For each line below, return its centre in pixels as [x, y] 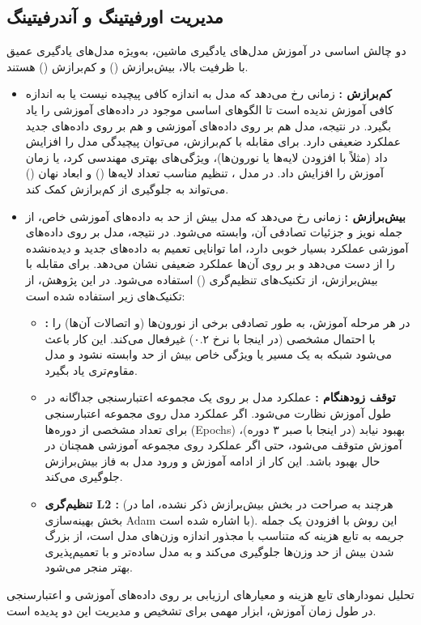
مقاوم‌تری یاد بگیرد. [91, 370]
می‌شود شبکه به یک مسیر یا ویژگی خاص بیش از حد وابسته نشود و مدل [218, 354]
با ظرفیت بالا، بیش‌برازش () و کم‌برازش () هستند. [128, 66]
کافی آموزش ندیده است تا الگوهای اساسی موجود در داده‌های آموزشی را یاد [209, 109]
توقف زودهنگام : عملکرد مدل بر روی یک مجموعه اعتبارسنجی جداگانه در [220, 397]
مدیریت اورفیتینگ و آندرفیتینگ [115, 17]
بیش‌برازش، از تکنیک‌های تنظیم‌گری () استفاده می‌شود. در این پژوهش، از [202, 279]
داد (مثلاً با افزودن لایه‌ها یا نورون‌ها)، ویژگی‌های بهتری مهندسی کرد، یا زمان [206, 157]
